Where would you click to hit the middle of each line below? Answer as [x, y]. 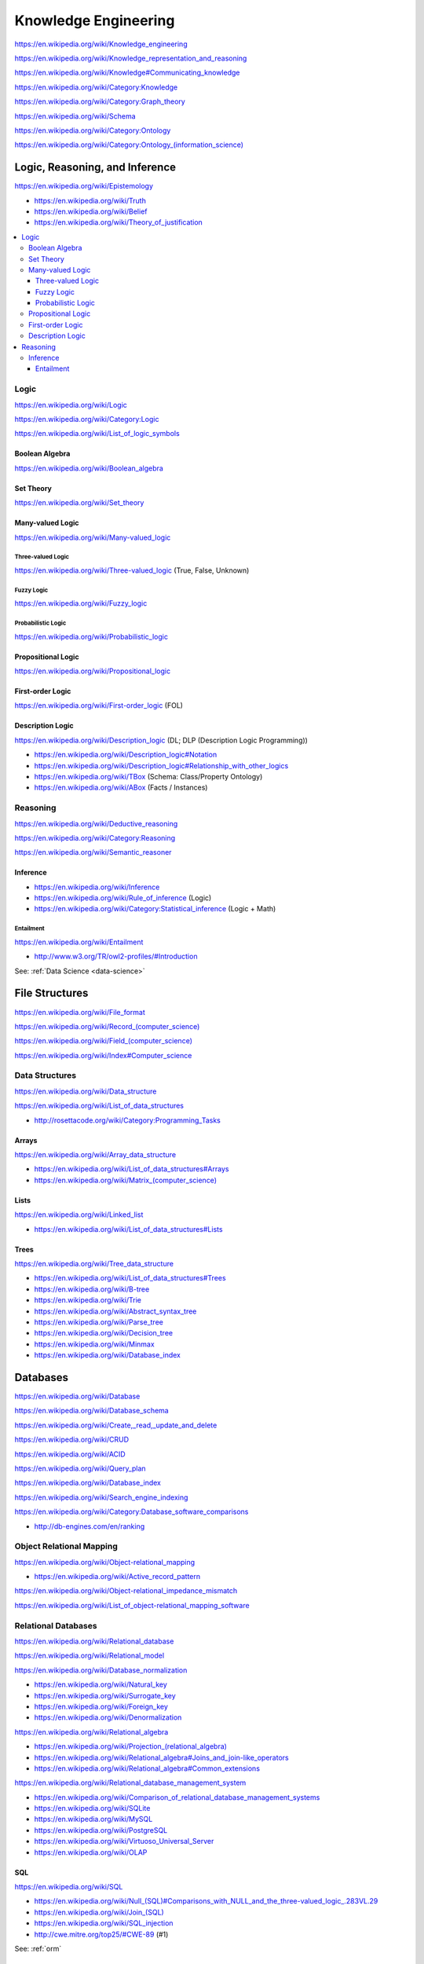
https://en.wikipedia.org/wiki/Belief [91, 211]
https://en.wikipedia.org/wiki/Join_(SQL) [99, 1912]
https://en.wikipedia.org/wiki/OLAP [91, 1852]
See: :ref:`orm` [38, 1948]
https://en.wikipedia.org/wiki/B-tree [92, 1289]
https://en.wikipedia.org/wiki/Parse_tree [99, 1322]
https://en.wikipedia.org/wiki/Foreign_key [101, 1706]
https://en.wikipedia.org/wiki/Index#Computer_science [103, 1055]
